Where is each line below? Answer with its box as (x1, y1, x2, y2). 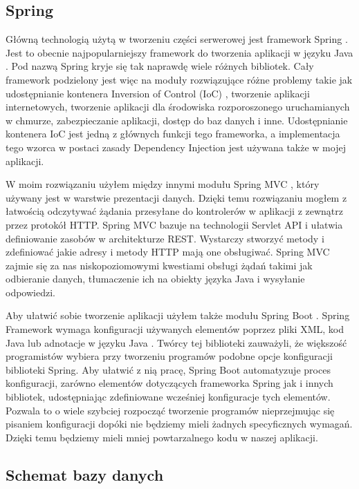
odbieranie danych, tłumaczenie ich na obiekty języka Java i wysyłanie (6, 271, 305, 286)
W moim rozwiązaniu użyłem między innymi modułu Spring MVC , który (6, 177, 320, 191)
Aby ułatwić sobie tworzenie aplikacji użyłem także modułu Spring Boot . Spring (6, 308, 350, 323)
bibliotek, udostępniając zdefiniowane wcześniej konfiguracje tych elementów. (6, 390, 331, 404)
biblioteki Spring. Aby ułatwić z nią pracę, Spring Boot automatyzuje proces (6, 362, 331, 376)
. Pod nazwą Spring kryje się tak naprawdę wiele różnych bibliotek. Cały (6, 59, 314, 73)
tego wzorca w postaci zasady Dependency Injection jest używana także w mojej (6, 140, 346, 154)
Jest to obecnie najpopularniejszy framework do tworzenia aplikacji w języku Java (6, 45, 353, 59)
